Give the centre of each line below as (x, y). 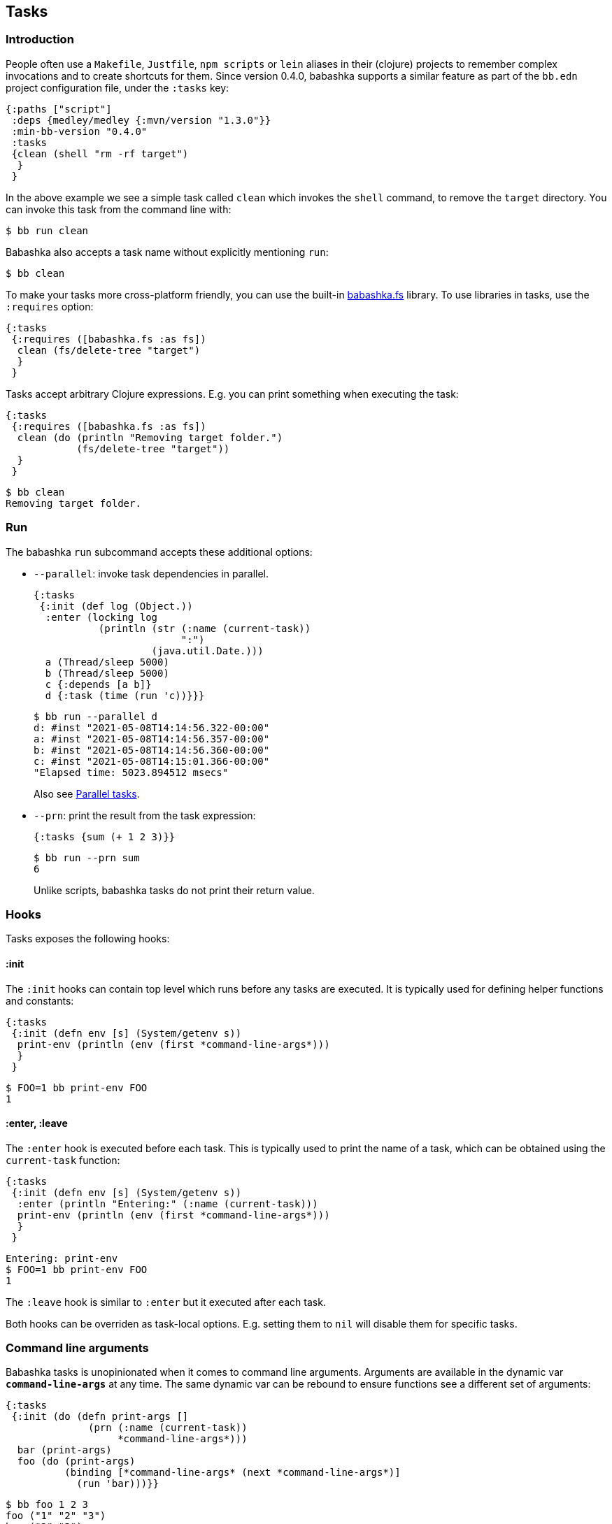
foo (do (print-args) (76, 1461)
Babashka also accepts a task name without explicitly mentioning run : (167, 252)
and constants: (40, 1000)
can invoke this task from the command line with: (119, 209)
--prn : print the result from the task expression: (145, 815)
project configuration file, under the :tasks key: (118, 87)
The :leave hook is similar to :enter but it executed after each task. (166, 1302)
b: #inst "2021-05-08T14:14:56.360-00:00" (152, 750)
